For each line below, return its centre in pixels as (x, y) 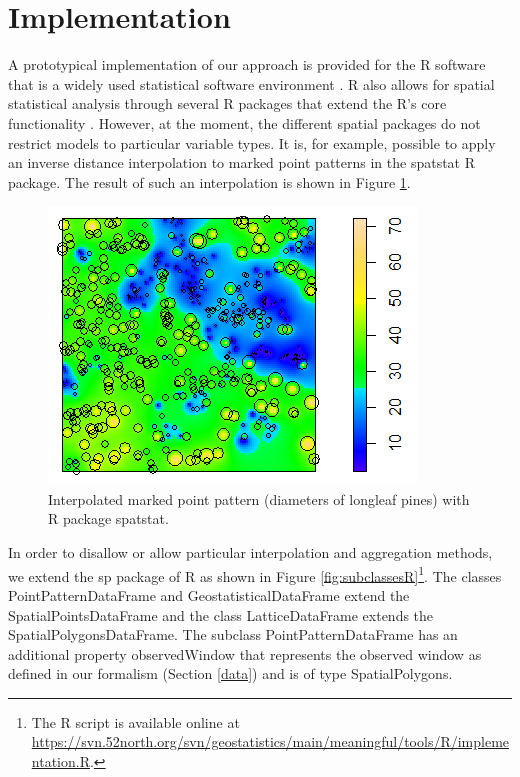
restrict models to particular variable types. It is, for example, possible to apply (252, 142)
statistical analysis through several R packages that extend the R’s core (227, 103)
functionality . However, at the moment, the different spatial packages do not (244, 122)
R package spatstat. (108, 518)
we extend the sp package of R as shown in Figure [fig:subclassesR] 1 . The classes (255, 574)
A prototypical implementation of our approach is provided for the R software (247, 64)
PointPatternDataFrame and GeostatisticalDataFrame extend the (209, 594)
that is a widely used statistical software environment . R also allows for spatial (251, 83)
